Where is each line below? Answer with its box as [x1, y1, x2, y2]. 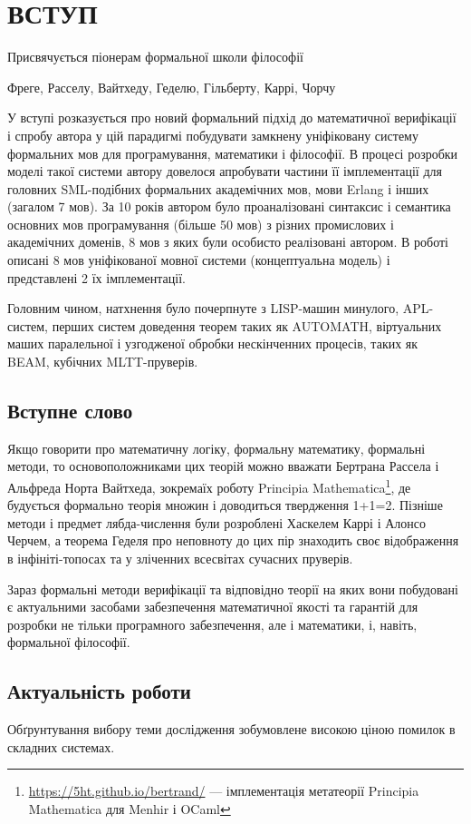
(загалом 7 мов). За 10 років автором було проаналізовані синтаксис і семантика [7, 197, 451, 216]
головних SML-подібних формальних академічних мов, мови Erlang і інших [7, 179, 429, 198]
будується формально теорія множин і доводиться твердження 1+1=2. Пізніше [7, 495, 443, 515]
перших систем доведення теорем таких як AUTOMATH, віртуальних [52, 316, 442, 335]
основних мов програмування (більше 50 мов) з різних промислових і [7, 214, 394, 233]
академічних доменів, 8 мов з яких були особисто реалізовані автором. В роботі [7, 232, 448, 251]
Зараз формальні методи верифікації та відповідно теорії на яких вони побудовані [7, 579, 458, 598]
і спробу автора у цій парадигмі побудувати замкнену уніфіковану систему [7, 125, 418, 144]
